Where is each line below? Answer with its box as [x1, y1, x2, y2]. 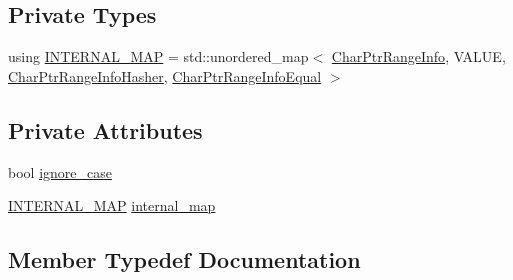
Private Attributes [8, 114, 203, 145]
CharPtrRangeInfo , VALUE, [331, 46, 506, 67]
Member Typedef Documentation [8, 244, 361, 275]
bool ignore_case [8, 161, 112, 182]
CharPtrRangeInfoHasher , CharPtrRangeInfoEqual [8, 65, 322, 86]
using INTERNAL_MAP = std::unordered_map [8, 46, 309, 67]
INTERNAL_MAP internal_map [8, 195, 216, 216]
